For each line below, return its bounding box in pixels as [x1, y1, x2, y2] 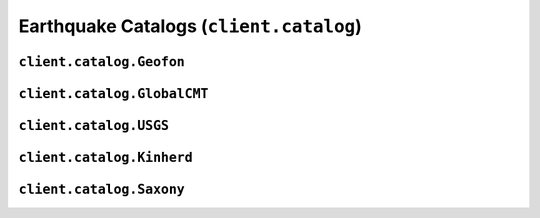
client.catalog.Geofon [18, 53, 185, 70]
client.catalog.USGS [18, 118, 170, 134]
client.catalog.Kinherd [18, 150, 194, 166]
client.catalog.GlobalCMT [18, 85, 209, 102]
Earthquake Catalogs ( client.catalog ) [18, 15, 362, 37]
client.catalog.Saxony [18, 181, 185, 198]
